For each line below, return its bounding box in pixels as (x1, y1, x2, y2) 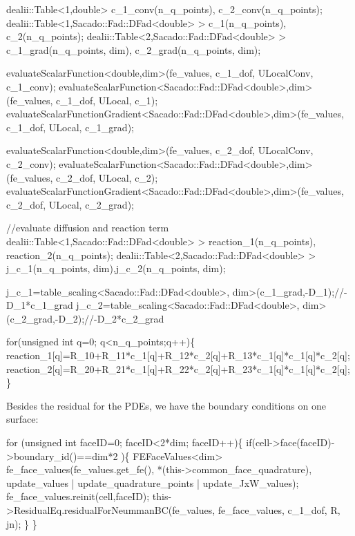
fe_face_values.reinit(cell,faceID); (6, 489, 150, 504)
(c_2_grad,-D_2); (6, 311, 85, 325)
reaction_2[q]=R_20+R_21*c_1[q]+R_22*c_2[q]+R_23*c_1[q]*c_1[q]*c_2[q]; (6, 361, 350, 376)
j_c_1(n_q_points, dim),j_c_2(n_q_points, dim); (6, 261, 226, 276)
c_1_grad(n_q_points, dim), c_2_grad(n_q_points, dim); (6, 42, 261, 57)
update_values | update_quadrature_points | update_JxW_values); (6, 475, 299, 490)
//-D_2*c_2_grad (84, 311, 164, 325)
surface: (6, 412, 39, 426)
